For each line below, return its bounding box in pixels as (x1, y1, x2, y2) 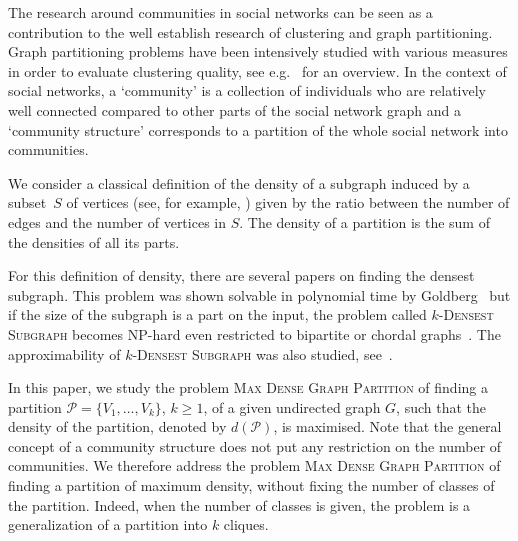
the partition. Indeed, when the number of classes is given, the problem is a (8, 494, 471, 515)
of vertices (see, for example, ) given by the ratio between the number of (66, 192, 510, 213)
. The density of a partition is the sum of (239, 211, 490, 232)
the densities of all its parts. (8, 231, 180, 252)
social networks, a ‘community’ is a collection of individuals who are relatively (8, 80, 486, 101)
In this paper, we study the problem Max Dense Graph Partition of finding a (8, 377, 488, 398)
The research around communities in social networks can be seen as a (8, 2, 433, 22)
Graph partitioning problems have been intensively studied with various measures (8, 41, 508, 62)
